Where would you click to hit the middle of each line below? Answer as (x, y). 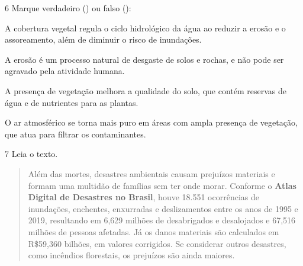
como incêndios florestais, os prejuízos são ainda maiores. (131, 255)
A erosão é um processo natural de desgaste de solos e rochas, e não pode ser (144, 59)
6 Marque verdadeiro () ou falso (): (68, 8)
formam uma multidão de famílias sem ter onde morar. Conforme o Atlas (162, 185)
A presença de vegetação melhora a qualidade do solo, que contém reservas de (146, 90)
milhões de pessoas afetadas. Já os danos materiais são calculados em (154, 231)
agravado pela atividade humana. (65, 71)
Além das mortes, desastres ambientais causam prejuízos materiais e (151, 173)
